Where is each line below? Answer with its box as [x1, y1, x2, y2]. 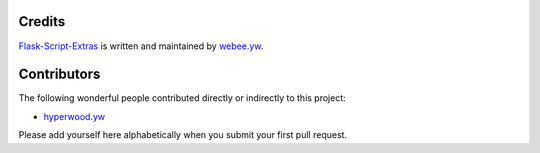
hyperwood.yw [43, 110, 105, 122]
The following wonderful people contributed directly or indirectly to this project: [18, 92, 347, 104]
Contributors [18, 66, 101, 83]
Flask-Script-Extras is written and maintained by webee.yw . [18, 40, 264, 52]
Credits [18, 13, 66, 30]
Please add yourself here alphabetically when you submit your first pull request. [18, 129, 348, 141]
